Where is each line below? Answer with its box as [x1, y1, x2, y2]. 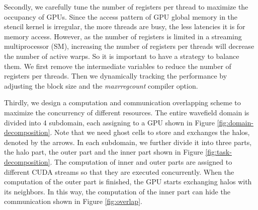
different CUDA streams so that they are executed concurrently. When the [4, 166, 234, 177]
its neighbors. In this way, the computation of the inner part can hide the [4, 186, 230, 196]
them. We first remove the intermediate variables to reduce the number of [4, 60, 231, 71]
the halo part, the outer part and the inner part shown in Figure [4, 147, 203, 157]
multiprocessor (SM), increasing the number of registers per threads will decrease [4, 41, 254, 51]
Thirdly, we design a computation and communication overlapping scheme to [4, 97, 241, 108]
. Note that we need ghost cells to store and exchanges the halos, [50, 127, 250, 137]
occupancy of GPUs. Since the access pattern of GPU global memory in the [4, 11, 238, 22]
